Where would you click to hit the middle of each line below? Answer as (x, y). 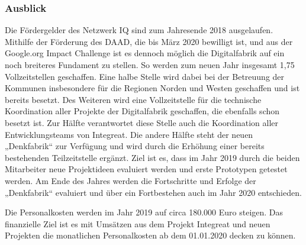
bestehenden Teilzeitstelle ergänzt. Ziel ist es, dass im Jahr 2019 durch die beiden (152, 157)
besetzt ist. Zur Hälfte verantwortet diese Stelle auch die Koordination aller (142, 122)
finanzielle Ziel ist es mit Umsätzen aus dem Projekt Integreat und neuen (138, 223)
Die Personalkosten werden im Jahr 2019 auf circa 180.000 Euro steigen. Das (144, 212)
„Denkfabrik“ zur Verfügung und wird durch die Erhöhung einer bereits (135, 146)
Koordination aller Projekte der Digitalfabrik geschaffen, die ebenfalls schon (142, 111)
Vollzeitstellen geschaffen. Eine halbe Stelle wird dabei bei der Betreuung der (145, 76)
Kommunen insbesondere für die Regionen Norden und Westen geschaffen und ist (152, 88)
